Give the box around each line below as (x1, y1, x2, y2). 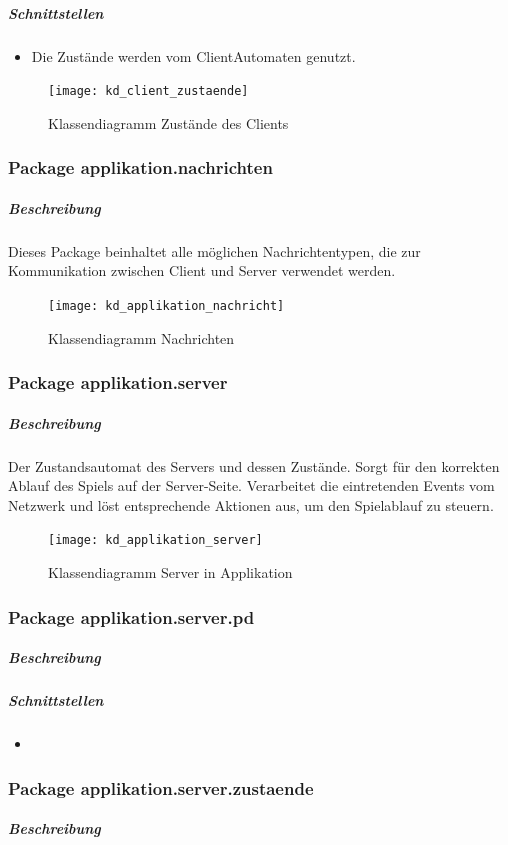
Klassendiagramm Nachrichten (48, 327, 235, 348)
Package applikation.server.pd (8, 604, 255, 629)
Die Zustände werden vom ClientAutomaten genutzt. (31, 45, 356, 66)
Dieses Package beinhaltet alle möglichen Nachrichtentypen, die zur (8, 240, 421, 261)
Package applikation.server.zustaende (8, 775, 314, 800)
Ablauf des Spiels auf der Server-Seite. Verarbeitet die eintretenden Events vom (8, 475, 495, 496)
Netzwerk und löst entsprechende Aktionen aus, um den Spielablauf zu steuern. (8, 494, 494, 515)
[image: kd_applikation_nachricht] (48, 299, 285, 313)
